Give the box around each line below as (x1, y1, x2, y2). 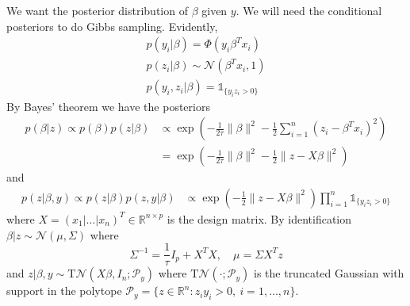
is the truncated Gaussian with (254, 265, 404, 281)
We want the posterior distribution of (6, 2, 188, 18)
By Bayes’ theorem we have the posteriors (6, 98, 210, 114)
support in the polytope (6, 282, 122, 299)
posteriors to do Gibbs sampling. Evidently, (6, 17, 218, 34)
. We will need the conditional (236, 2, 382, 18)
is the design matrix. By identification (167, 210, 352, 227)
